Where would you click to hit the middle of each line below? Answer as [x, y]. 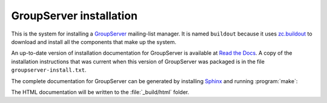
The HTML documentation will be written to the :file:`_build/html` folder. [100, 92]
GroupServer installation [74, 16]
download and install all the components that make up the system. [94, 42]
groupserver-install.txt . [49, 70]
